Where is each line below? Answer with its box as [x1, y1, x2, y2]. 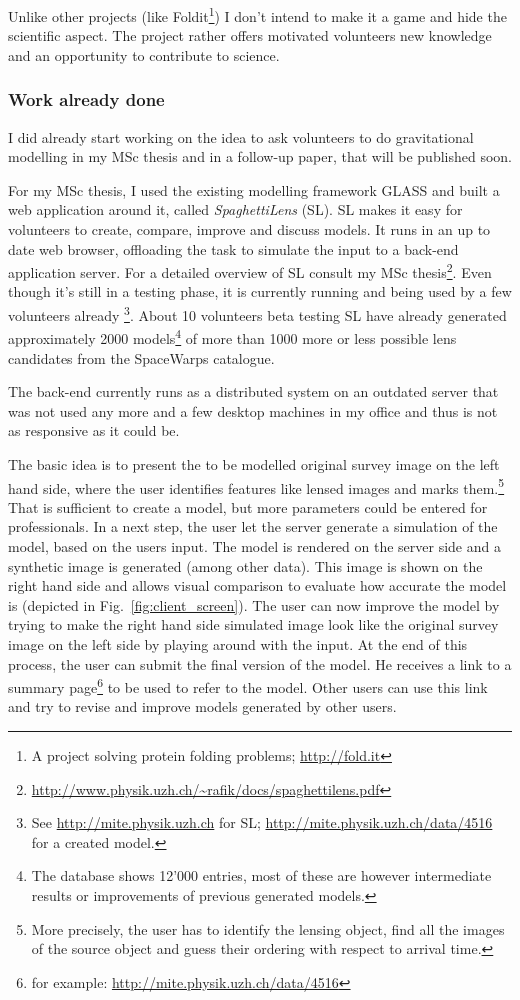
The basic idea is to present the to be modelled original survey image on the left [8, 453, 500, 474]
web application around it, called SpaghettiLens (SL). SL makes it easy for [8, 199, 463, 220]
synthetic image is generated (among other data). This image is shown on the [8, 555, 483, 576]
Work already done [8, 87, 165, 112]
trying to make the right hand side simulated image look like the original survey [8, 614, 499, 635]
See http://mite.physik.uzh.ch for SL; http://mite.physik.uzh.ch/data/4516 [31, 812, 493, 833]
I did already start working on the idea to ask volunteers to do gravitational [8, 126, 474, 147]
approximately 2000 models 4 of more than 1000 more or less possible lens [8, 325, 457, 348]
